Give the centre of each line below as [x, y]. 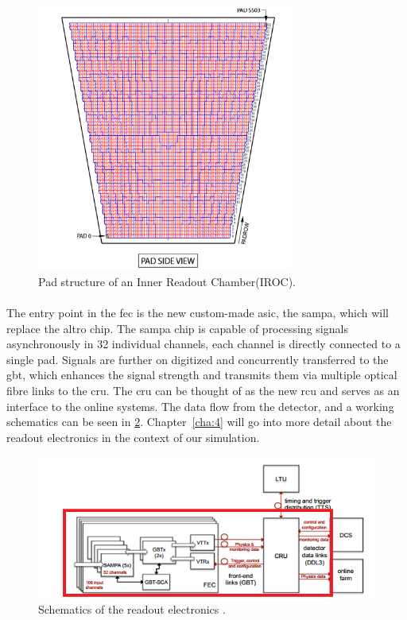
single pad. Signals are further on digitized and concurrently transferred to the [198, 359]
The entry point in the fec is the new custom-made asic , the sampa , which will [198, 312]
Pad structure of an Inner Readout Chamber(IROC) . [167, 281]
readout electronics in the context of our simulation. [133, 437]
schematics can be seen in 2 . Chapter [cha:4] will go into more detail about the [199, 422]
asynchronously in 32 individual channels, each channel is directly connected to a [203, 344]
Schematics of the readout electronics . [132, 609]
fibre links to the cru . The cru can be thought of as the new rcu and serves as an [203, 390]
